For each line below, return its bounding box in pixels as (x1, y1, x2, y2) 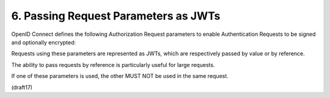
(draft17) (11, 83, 33, 91)
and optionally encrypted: (11, 38, 76, 46)
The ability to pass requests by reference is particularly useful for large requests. (11, 61, 215, 68)
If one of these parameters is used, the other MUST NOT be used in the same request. (11, 72, 229, 80)
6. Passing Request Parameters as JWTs (11, 9, 221, 23)
